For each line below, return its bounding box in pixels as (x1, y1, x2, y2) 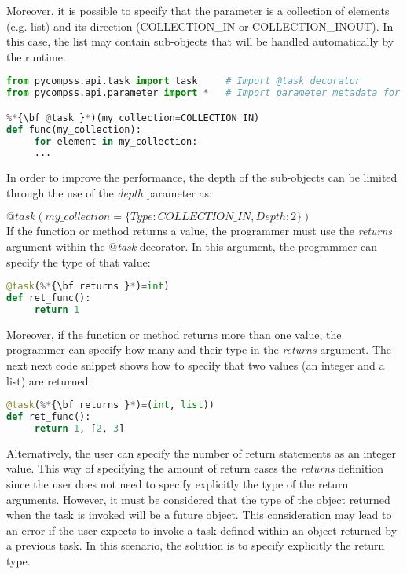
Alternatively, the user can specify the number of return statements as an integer (6, 444, 397, 461)
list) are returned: (6, 372, 92, 388)
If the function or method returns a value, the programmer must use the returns (6, 223, 392, 239)
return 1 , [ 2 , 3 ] (34, 423, 125, 434)
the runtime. (6, 48, 66, 64)
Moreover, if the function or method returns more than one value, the (6, 326, 342, 342)
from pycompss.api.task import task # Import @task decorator (6, 75, 361, 87)
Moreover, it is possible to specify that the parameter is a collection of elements (6, 2, 390, 18)
